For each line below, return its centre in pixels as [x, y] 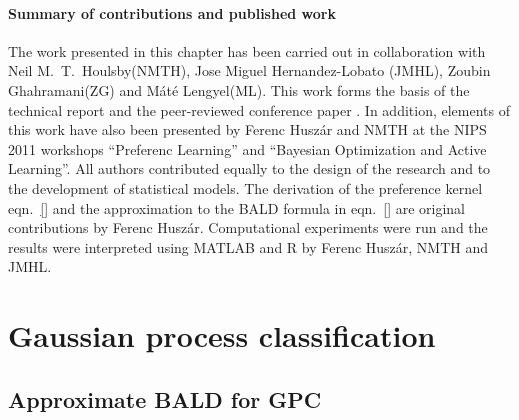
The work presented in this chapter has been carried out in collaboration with [247, 50]
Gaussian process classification [222, 335]
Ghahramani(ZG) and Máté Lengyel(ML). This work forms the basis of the [239, 89]
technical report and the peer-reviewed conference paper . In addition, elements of [259, 109]
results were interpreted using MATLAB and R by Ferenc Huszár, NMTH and [248, 246]
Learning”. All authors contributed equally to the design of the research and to [249, 168]
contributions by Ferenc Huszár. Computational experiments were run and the [248, 227]
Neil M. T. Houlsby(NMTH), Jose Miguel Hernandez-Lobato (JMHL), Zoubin [249, 70]
